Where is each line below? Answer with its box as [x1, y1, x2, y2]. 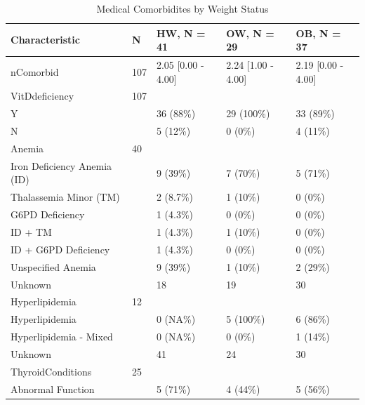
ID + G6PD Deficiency [11, 241, 110, 256]
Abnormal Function [11, 381, 95, 396]
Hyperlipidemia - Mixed [11, 329, 113, 344]
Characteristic [11, 32, 80, 47]
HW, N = [156, 25, 206, 40]
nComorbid [11, 64, 59, 79]
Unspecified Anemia [11, 259, 96, 274]
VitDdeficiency [11, 88, 74, 103]
